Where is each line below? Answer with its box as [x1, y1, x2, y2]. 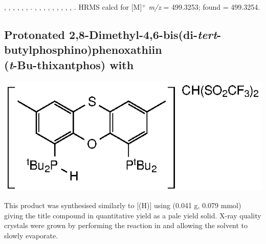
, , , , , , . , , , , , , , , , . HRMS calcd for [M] [4, 2, 142, 12]
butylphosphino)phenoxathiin [4, 42, 162, 57]
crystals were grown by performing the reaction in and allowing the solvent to [4, 220, 248, 231]
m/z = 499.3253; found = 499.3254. [148, 2, 260, 12]
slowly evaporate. [4, 230, 58, 241]
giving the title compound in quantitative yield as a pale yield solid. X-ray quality [4, 210, 261, 220]
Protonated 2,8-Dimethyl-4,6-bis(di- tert [4, 26, 217, 42]
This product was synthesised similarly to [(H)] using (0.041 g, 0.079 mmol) [4, 200, 241, 211]
